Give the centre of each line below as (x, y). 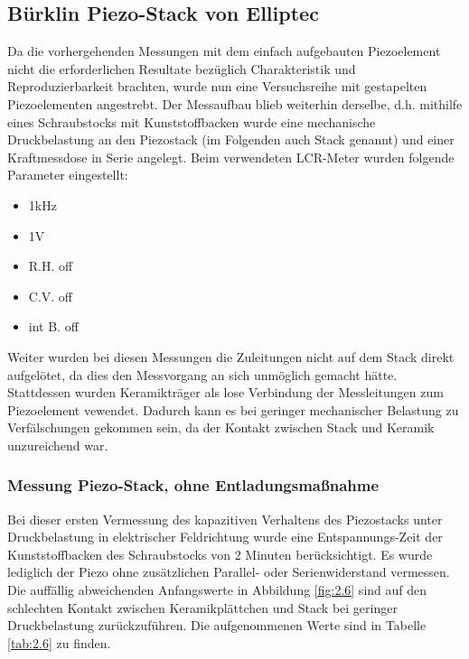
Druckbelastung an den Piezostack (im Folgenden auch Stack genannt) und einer (231, 139)
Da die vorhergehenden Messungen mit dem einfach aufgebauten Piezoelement (224, 51)
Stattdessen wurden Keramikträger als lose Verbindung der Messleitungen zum (225, 392)
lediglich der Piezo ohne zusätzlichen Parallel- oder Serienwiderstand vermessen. (229, 572)
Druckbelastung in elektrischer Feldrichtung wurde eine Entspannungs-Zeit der (225, 537)
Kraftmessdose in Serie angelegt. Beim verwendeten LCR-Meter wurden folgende (231, 157)
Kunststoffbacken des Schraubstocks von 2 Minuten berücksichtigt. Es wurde (220, 554)
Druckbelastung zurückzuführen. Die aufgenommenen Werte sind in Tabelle (217, 625)
